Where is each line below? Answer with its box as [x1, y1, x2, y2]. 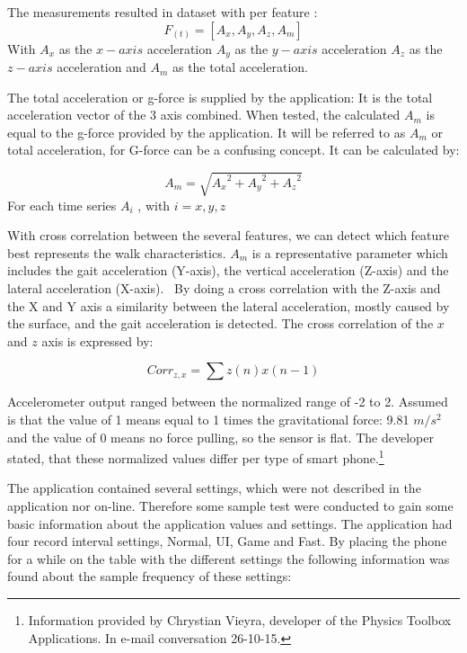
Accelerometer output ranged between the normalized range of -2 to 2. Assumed [7, 392, 448, 411]
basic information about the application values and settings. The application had [7, 514, 453, 532]
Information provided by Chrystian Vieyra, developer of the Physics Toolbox [28, 610, 452, 629]
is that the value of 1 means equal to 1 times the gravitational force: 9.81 [7, 409, 410, 428]
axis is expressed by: [41, 331, 154, 350]
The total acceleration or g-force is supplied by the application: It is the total [7, 87, 433, 106]
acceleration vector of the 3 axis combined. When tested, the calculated [7, 105, 401, 124]
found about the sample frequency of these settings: [7, 567, 292, 586]
